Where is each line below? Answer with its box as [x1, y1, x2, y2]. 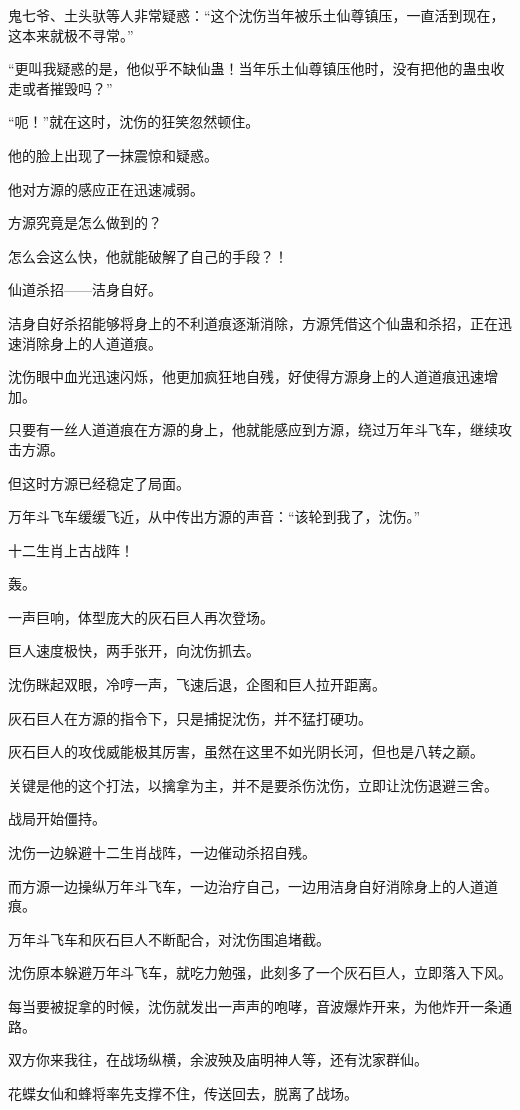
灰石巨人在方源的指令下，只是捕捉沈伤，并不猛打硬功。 [8, 707, 372, 728]
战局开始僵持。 [8, 808, 106, 829]
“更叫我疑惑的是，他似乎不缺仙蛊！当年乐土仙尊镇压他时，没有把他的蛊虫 [8, 58, 491, 79]
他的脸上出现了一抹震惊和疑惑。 [8, 144, 218, 165]
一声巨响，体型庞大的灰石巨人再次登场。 [8, 606, 274, 627]
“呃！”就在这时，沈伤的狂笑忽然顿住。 [8, 111, 260, 132]
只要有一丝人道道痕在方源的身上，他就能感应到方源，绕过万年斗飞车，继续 [8, 419, 498, 440]
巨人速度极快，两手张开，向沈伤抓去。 [8, 640, 260, 661]
